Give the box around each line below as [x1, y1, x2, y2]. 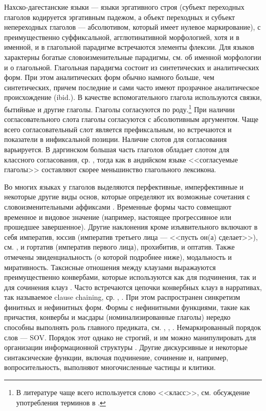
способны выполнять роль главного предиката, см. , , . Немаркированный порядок [4, 322, 261, 333]
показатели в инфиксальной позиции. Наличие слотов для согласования [4, 134, 227, 145]
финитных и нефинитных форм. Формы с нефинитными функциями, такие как [4, 301, 250, 312]
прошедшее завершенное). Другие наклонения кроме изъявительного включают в [4, 221, 258, 232]
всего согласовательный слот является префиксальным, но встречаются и [4, 124, 232, 134]
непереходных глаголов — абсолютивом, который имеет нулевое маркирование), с [4, 22, 261, 32]
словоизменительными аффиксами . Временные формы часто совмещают [4, 201, 232, 212]
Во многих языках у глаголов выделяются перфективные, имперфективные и [4, 181, 244, 192]
